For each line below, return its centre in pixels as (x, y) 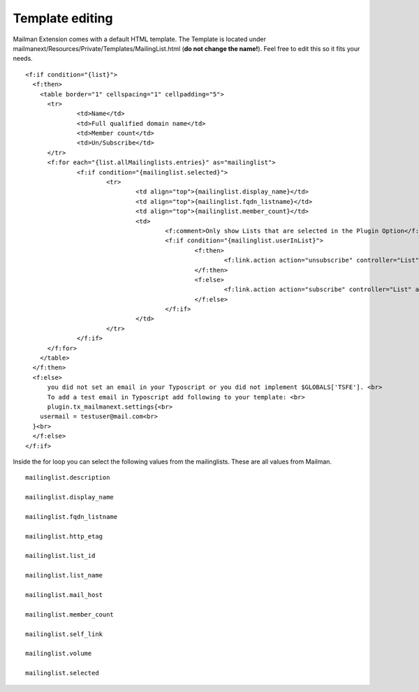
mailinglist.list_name (64, 575)
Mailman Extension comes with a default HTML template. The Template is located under (140, 39)
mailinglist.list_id (60, 556)
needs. (23, 59)
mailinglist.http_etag (64, 536)
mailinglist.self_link (64, 634)
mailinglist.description (68, 478)
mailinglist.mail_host (64, 595)
